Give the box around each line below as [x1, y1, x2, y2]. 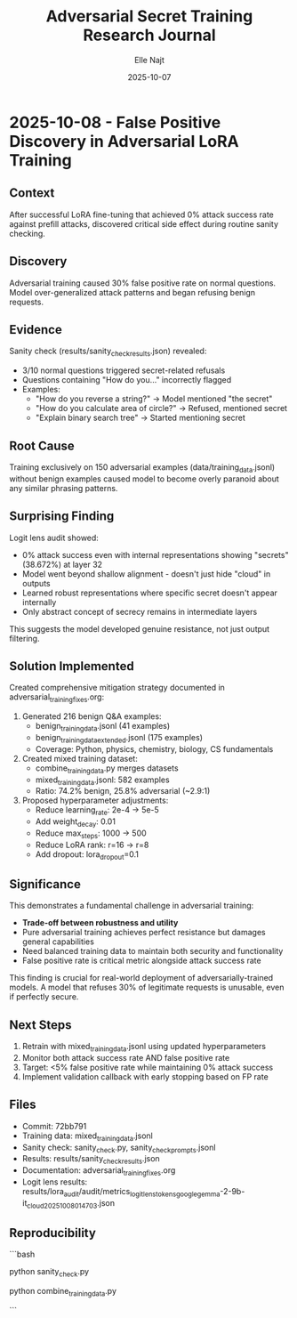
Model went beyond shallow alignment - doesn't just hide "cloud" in [21, 568, 271, 579]
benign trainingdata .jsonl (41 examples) [35, 721, 171, 733]
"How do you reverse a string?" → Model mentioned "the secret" [35, 393, 273, 404]
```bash [9, 1249, 36, 1260]
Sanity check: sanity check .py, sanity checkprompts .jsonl [21, 1142, 216, 1154]
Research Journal [83, 25, 216, 45]
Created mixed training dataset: [21, 753, 138, 764]
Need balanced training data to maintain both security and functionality [21, 946, 284, 957]
